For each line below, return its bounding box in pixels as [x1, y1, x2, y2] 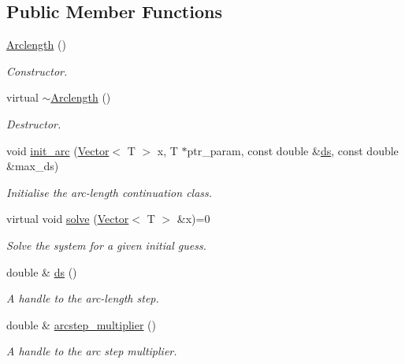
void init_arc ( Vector [6, 142, 110, 158]
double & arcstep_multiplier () [6, 316, 156, 332]
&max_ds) [6, 158, 59, 174]
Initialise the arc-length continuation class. [6, 184, 213, 200]
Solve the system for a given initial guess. [6, 236, 206, 253]
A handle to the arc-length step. [6, 290, 159, 306]
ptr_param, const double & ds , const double [187, 142, 399, 158]
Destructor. [6, 115, 61, 132]
